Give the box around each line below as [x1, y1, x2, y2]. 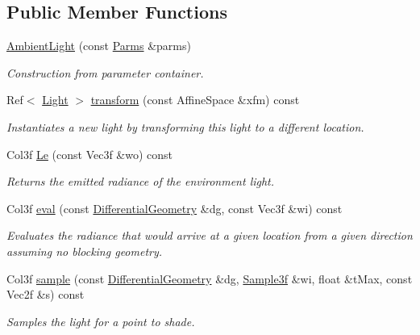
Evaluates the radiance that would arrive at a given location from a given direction [6, 227, 413, 244]
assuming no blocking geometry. [6, 242, 163, 259]
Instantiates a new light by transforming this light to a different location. [6, 118, 364, 135]
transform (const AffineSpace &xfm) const [90, 91, 300, 108]
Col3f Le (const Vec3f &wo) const [6, 145, 173, 162]
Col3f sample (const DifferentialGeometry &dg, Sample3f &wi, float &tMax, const [6, 270, 413, 287]
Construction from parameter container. [6, 64, 204, 81]
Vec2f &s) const [6, 286, 85, 303]
